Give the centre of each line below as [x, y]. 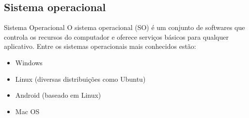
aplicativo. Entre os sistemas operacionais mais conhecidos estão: [100, 46]
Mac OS [27, 111]
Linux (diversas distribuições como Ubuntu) [80, 79]
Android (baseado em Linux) [58, 95]
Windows [29, 62]
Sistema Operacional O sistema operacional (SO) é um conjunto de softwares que [124, 27]
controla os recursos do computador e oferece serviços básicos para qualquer [116, 37]
